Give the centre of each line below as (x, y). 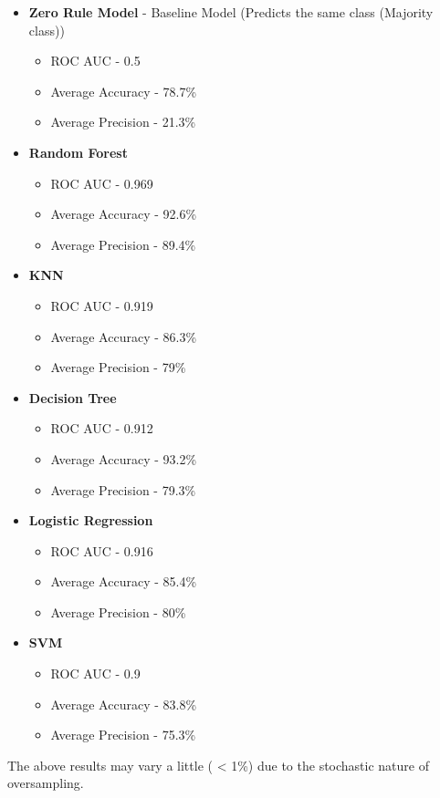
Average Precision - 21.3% (123, 122)
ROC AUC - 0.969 (102, 183)
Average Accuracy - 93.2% (124, 458)
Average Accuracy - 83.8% (124, 704)
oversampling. (46, 783)
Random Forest (78, 152)
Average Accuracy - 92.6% (124, 214)
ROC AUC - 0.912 (102, 428)
